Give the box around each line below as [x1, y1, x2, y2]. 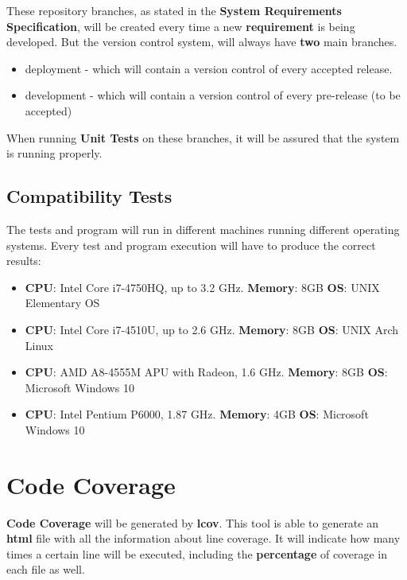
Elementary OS [25, 294, 100, 311]
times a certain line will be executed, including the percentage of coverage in [6, 545, 387, 562]
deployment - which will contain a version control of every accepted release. [25, 60, 393, 76]
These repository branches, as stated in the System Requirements [6, 2, 342, 18]
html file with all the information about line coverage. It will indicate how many [6, 530, 401, 547]
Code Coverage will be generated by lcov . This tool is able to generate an [6, 514, 378, 531]
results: [6, 252, 41, 269]
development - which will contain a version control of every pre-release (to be [25, 87, 401, 103]
